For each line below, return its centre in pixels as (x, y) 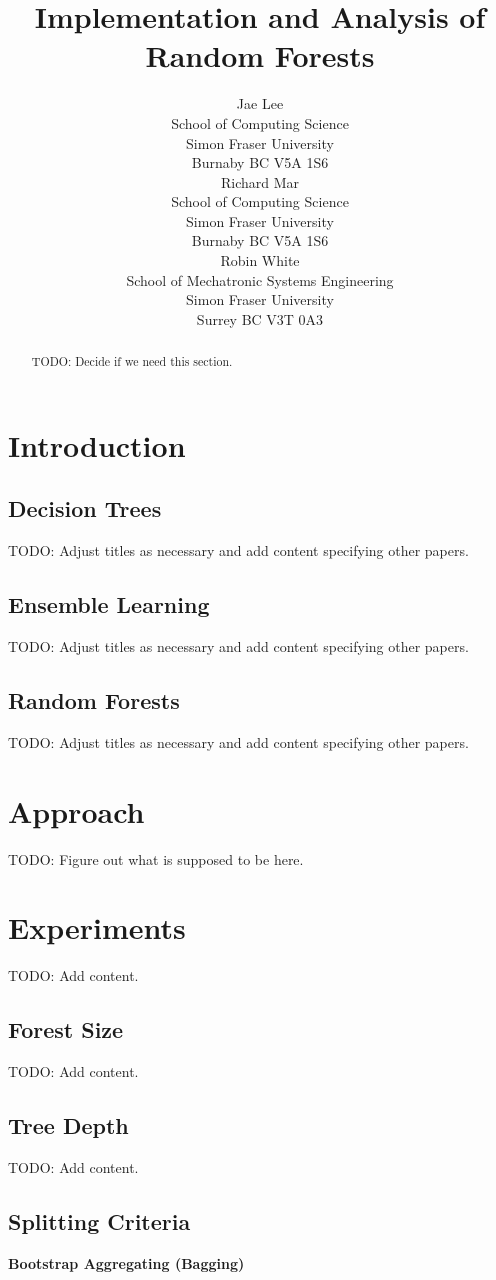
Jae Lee (260, 103)
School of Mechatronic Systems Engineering (260, 279)
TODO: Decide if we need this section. (132, 361)
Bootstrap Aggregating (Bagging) (126, 1262)
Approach (76, 810)
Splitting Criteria (99, 1220)
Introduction (97, 444)
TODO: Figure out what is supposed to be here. (156, 858)
